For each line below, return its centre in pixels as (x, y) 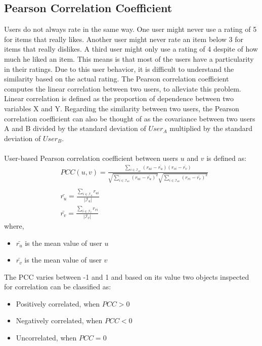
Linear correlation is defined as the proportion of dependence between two (119, 98)
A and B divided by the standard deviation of (75, 128)
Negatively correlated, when (59, 320)
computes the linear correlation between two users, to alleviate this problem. (123, 88)
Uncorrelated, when (46, 338)
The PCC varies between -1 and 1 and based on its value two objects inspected (127, 276)
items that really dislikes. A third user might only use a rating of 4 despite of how (131, 49)
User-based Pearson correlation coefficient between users (91, 158)
